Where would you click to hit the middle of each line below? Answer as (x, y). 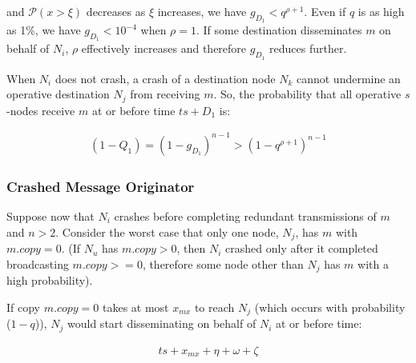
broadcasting (38, 263)
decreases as (116, 11)
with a (373, 263)
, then (191, 248)
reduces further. (308, 48)
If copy (23, 307)
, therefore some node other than (223, 263)
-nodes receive (41, 110)
